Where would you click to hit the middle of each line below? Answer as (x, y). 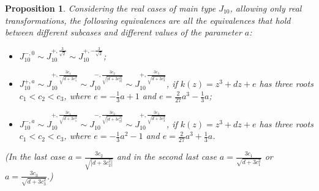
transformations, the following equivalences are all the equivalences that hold (148, 20)
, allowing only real (266, 8)
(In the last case (35, 156)
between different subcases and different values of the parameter (123, 32)
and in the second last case (167, 156)
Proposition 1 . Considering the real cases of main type (111, 8)
